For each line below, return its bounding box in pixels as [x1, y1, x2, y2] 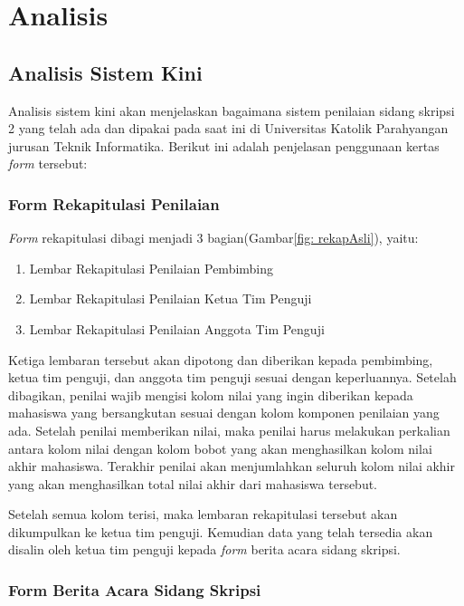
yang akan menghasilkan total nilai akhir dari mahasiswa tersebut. [8, 474, 378, 493]
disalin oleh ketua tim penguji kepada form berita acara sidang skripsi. [8, 540, 401, 559]
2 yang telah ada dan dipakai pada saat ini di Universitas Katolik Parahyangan [8, 119, 449, 138]
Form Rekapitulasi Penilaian [8, 192, 220, 215]
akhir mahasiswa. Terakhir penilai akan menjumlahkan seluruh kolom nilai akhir [8, 457, 456, 476]
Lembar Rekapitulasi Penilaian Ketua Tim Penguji [29, 289, 312, 308]
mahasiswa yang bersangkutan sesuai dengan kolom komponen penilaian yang [8, 403, 440, 422]
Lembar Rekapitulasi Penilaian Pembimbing [29, 258, 274, 277]
